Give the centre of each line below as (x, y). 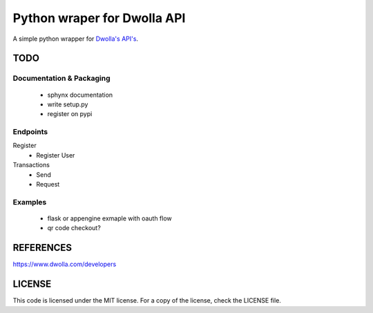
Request (48, 184)
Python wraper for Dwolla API (99, 18)
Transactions (31, 165)
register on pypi (70, 114)
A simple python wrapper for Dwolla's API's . (75, 39)
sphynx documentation (80, 95)
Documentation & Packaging (61, 78)
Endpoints (30, 132)
